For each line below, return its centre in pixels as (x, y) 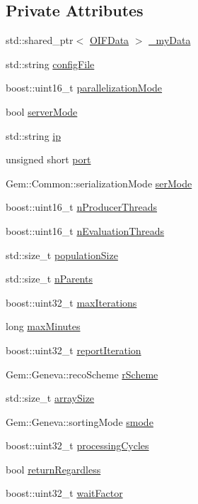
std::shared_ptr (40, 40)
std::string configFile (50, 64)
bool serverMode (42, 111)
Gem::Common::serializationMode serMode (99, 183)
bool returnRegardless (53, 469)
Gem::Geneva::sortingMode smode (80, 421)
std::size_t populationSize (62, 254)
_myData (170, 40)
